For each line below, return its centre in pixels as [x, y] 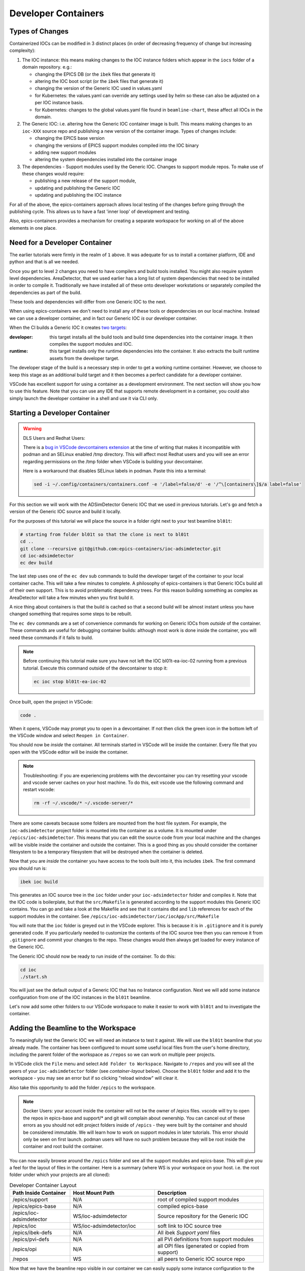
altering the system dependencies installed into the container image [106, 160]
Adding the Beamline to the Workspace [73, 1028]
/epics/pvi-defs [31, 1239]
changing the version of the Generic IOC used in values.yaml [98, 88]
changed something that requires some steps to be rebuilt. [71, 614]
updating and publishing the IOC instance [78, 195]
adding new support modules [66, 152]
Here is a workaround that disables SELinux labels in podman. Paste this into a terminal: [115, 471]
